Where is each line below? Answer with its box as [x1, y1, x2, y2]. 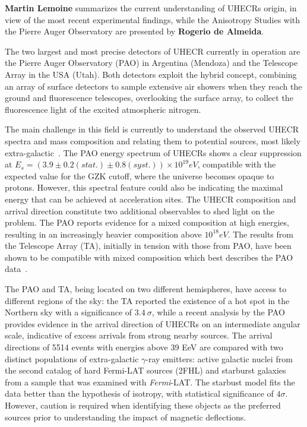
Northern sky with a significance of [5, 306, 132, 318]
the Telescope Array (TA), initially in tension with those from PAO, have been [5, 239, 292, 252]
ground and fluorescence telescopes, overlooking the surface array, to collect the [5, 91, 293, 104]
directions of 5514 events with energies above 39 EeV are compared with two [5, 341, 283, 353]
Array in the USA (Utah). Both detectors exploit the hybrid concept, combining [5, 68, 297, 80]
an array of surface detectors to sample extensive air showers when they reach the [5, 80, 302, 92]
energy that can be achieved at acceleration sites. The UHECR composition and [5, 192, 296, 205]
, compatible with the [197, 158, 276, 170]
